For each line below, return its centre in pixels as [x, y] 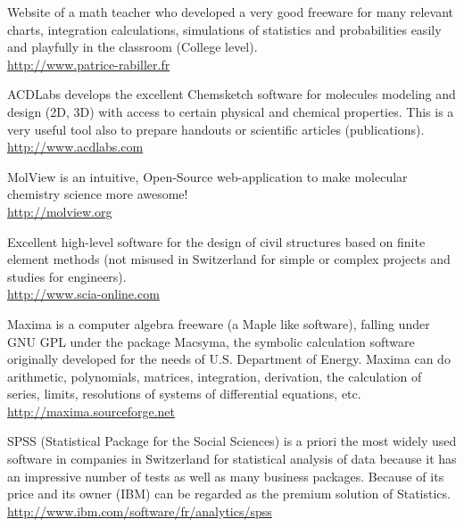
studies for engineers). [67, 276]
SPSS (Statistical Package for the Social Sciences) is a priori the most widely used [232, 441]
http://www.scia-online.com [83, 294]
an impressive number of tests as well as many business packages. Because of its [226, 476]
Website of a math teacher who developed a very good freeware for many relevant [230, 12]
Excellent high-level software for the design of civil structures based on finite [216, 241]
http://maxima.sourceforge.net [91, 411]
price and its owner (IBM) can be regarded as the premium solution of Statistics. [229, 494]
